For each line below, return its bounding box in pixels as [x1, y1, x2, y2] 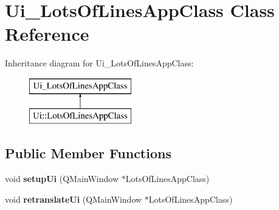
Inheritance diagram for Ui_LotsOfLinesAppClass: [5, 57, 194, 69]
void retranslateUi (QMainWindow [5, 192, 142, 205]
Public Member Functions [5, 144, 171, 163]
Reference [5, 21, 89, 46]
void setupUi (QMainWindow [5, 172, 119, 185]
